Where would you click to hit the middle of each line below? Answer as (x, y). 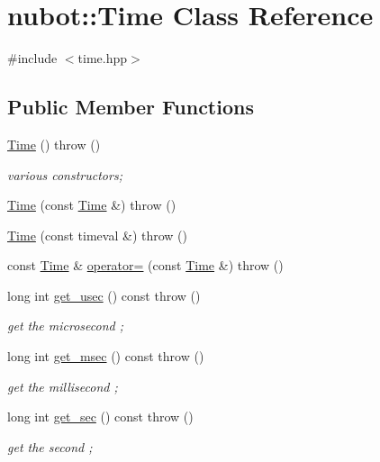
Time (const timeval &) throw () (97, 235)
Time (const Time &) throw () (92, 205)
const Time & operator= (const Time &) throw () (145, 265)
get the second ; (50, 446)
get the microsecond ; (65, 326)
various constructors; (65, 174)
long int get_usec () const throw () (104, 295)
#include (32, 58)
